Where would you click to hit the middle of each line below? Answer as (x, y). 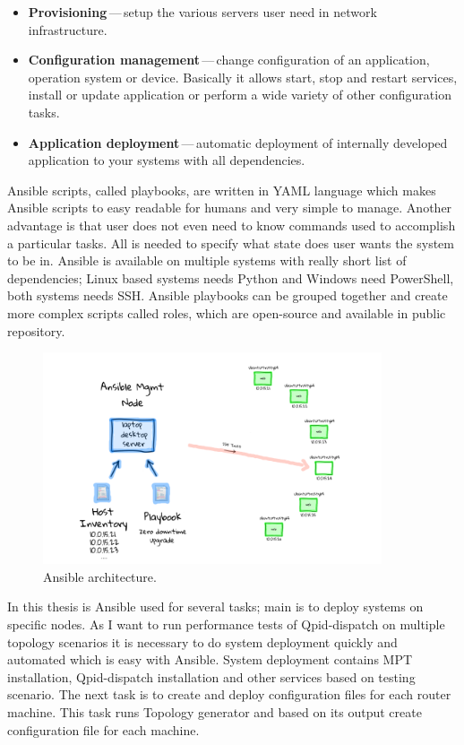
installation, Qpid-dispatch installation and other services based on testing (211, 676)
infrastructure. (68, 29)
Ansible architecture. (100, 576)
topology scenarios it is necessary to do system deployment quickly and (202, 641)
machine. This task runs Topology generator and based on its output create (215, 712)
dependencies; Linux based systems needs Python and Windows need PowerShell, (231, 277)
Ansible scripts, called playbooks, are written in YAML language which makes (222, 190)
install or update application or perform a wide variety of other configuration (240, 95)
